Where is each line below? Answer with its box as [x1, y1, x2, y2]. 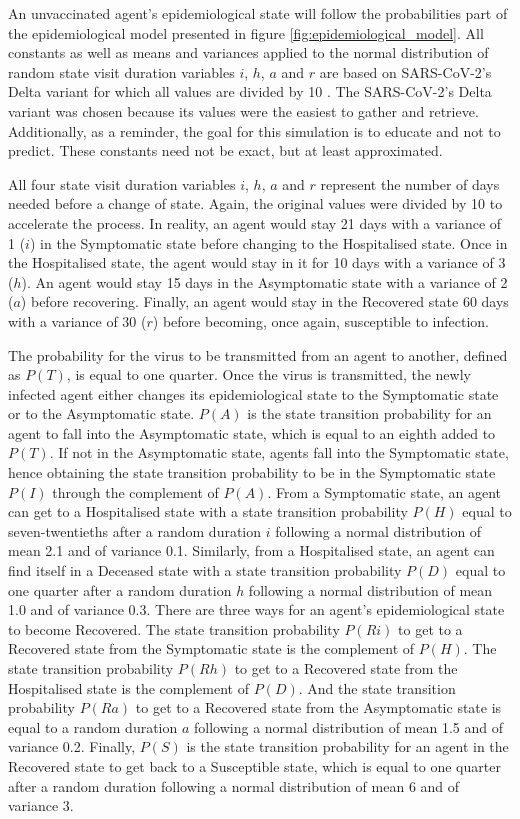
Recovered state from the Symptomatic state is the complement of [8, 638, 415, 659]
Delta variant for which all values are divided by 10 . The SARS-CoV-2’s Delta [8, 81, 492, 102]
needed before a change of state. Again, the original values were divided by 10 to [8, 193, 503, 214]
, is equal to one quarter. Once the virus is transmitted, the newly [66, 364, 471, 385]
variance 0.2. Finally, [8, 736, 136, 757]
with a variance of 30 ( [8, 310, 147, 331]
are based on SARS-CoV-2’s [319, 61, 492, 82]
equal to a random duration [8, 716, 178, 737]
